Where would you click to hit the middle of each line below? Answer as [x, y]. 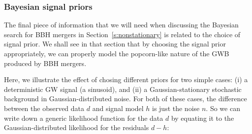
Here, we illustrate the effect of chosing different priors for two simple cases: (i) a [126, 79]
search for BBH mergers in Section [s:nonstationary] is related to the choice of [122, 34]
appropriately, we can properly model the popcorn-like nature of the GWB [117, 53]
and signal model [118, 108]
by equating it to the [203, 118]
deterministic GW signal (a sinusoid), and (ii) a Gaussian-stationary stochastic [123, 89]
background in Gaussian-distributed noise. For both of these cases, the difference [126, 99]
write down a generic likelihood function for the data [84, 118]
